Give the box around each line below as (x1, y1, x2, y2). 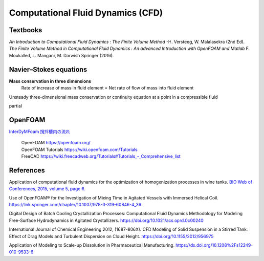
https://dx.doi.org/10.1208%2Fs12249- (175, 242, 253, 248)
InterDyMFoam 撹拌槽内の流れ (9, 129, 70, 134)
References (9, 166, 45, 174)
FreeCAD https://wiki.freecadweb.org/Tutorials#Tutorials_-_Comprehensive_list (21, 153, 181, 159)
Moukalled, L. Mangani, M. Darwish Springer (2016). (9, 52, 114, 58)
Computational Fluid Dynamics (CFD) (9, 7, 163, 18)
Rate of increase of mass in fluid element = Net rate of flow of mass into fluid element (21, 85, 194, 91)
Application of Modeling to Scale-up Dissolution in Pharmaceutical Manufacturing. (9, 242, 175, 248)
